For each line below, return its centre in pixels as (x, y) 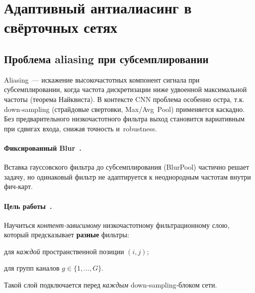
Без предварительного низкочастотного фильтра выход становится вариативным (125, 119)
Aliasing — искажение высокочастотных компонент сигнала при (102, 79)
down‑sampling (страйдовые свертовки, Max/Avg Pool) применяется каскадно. (125, 109)
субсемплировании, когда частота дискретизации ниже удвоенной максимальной (126, 89)
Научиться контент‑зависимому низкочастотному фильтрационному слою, (117, 225)
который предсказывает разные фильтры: (67, 235)
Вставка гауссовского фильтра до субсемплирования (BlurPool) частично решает (127, 167)
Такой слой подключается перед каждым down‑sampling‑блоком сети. (111, 285)
